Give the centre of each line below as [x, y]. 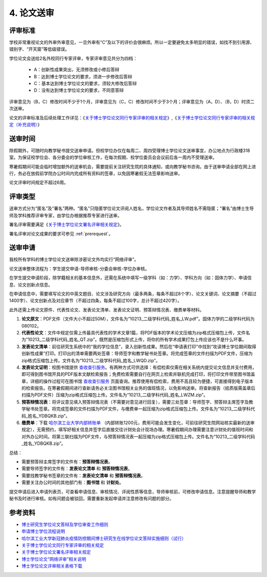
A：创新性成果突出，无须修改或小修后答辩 [77, 70]
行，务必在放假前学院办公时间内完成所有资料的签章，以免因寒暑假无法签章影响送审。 [96, 174]
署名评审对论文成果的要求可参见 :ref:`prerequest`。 [61, 234]
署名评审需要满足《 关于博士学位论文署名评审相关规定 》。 [67, 225]
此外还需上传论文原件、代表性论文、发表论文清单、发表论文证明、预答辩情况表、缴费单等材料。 [107, 310]
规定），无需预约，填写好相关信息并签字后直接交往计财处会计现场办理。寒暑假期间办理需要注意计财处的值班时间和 [137, 430]
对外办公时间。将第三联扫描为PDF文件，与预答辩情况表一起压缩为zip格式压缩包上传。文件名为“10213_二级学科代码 [138, 436]
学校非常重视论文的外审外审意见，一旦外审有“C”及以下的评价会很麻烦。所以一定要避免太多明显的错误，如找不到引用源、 [132, 43]
